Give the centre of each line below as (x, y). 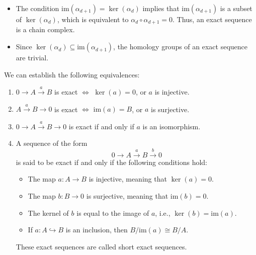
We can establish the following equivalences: (72, 74)
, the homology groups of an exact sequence (181, 47)
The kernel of (48, 212)
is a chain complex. (45, 29)
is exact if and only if (101, 126)
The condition (37, 8)
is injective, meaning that (128, 179)
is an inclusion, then (97, 230)
